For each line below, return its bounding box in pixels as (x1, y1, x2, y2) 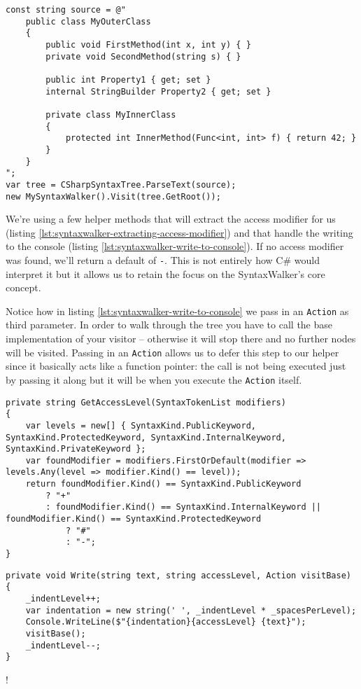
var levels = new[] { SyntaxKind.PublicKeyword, (25, 420, 256, 431)
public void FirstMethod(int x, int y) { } (45, 39, 251, 50)
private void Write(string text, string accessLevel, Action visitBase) (6, 570, 351, 580)
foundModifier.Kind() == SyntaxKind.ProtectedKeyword (6, 514, 262, 524)
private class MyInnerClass (45, 109, 176, 120)
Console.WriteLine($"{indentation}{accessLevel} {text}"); (25, 617, 306, 627)
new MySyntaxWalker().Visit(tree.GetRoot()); (6, 191, 221, 202)
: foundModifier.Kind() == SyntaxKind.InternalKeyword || (45, 502, 322, 513)
